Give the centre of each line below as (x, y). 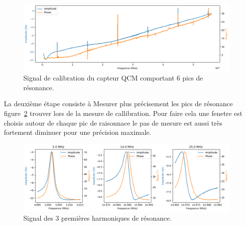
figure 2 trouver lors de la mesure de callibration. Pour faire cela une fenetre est (123, 113)
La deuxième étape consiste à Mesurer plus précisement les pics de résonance (118, 104)
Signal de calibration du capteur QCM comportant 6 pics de (113, 78)
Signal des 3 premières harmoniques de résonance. (97, 218)
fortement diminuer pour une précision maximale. (78, 132)
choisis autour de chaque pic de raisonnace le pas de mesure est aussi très (113, 122)
